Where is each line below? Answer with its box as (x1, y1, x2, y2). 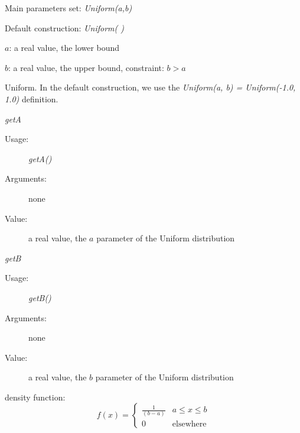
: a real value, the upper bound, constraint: (8, 61, 164, 73)
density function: (5, 390, 66, 403)
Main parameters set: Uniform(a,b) (5, 2, 132, 14)
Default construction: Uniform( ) (5, 21, 124, 34)
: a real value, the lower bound (9, 41, 120, 54)
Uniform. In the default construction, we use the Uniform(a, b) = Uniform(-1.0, (5, 81, 296, 93)
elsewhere (172, 420, 207, 429)
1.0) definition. (5, 92, 58, 105)
